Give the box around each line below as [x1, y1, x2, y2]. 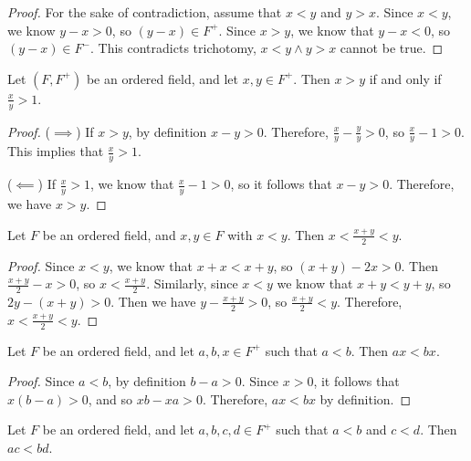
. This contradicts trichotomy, [90, 38, 256, 58]
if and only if [369, 68, 442, 88]
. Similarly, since [146, 274, 238, 293]
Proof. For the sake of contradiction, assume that [7, 3, 282, 21]
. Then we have [110, 291, 196, 310]
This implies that [7, 141, 104, 161]
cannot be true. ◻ [340, 38, 444, 58]
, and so [88, 389, 132, 408]
